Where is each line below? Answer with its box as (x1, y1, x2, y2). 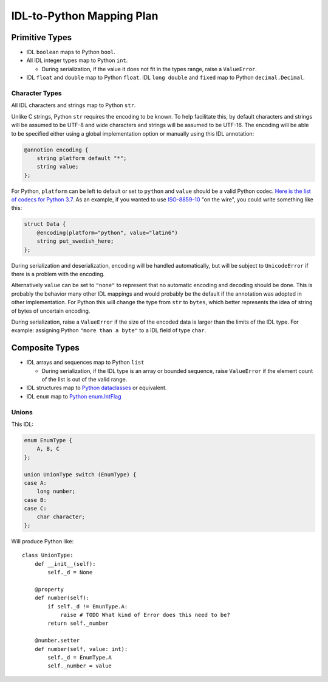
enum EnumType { (24, 437, 73, 444)
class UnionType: (22, 552, 73, 559)
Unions (11, 408, 33, 416)
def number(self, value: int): (34, 645, 128, 652)
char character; (36, 513, 85, 520)
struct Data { (24, 221, 66, 228)
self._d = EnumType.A (47, 654, 112, 661)
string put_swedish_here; (36, 238, 114, 245)
